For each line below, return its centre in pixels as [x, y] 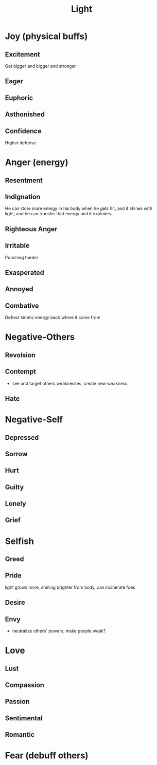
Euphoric [19, 98]
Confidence [23, 131]
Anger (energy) [37, 162]
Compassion [25, 685]
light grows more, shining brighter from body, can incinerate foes [70, 587]
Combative [22, 306]
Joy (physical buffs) [46, 36]
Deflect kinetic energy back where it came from [53, 317]
